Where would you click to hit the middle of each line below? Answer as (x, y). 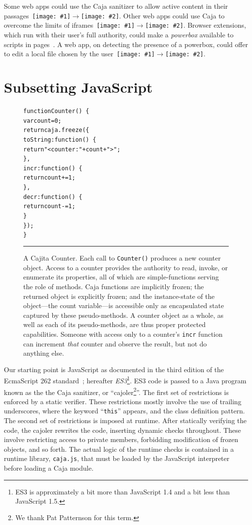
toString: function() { (60, 139)
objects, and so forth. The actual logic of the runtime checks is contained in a (119, 449)
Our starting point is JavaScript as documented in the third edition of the (114, 369)
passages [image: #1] (37, 15)
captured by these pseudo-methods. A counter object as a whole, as (124, 315)
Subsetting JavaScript (78, 87)
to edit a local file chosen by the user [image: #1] (79, 54)
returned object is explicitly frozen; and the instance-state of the (119, 296)
